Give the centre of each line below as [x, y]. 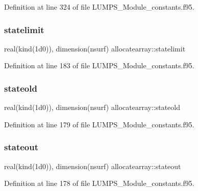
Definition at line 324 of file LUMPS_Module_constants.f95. [99, 7]
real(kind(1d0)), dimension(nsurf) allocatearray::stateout [93, 166]
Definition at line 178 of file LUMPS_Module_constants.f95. [99, 183]
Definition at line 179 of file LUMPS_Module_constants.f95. [99, 124]
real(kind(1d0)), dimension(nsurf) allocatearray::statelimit [95, 48]
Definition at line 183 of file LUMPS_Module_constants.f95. [99, 65]
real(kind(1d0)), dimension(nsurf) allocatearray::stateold [92, 107]
